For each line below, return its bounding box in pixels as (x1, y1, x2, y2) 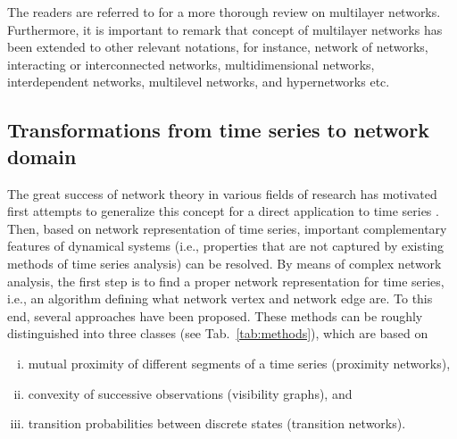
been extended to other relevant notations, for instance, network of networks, (7, 37, 428, 56)
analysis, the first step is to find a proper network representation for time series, (7, 271, 445, 290)
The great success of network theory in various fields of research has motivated (7, 184, 437, 203)
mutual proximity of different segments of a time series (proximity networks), (28, 353, 451, 372)
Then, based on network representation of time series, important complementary (7, 219, 447, 237)
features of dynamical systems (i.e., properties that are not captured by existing (7, 236, 445, 255)
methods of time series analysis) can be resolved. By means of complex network (7, 253, 442, 272)
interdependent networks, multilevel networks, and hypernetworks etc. (7, 72, 390, 91)
